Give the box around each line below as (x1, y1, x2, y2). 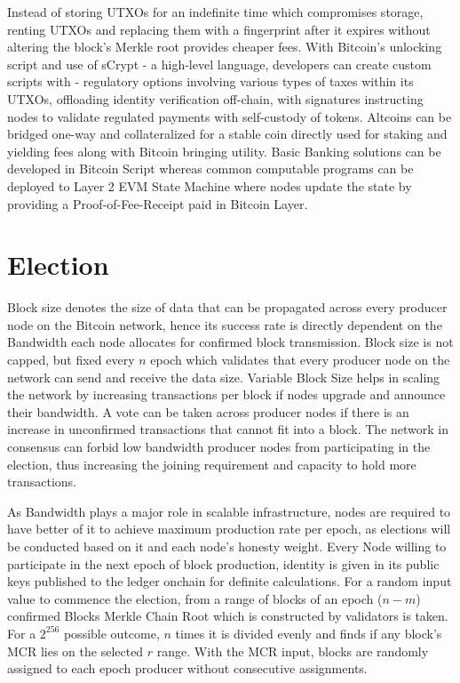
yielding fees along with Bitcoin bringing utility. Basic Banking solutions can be (7, 141, 441, 160)
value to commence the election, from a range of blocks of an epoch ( (7, 589, 383, 607)
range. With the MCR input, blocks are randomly (156, 641, 429, 660)
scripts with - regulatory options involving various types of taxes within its (7, 72, 414, 91)
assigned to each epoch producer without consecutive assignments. (7, 659, 368, 678)
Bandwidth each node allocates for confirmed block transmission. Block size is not (7, 333, 454, 351)
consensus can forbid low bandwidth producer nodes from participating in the (7, 438, 431, 455)
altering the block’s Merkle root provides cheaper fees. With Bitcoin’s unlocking (7, 37, 442, 56)
